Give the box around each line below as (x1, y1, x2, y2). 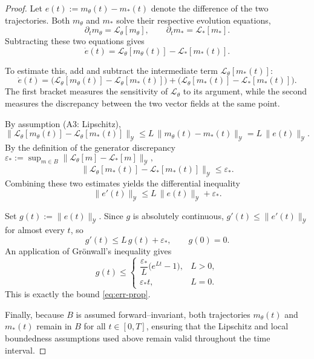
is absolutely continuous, (132, 209, 224, 222)
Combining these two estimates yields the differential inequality (5, 177, 240, 189)
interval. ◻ (5, 343, 47, 356)
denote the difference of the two (151, 2, 269, 14)
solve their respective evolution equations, (116, 13, 271, 26)
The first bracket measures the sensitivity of (5, 85, 168, 97)
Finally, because (5, 308, 64, 320)
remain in (36, 320, 72, 332)
